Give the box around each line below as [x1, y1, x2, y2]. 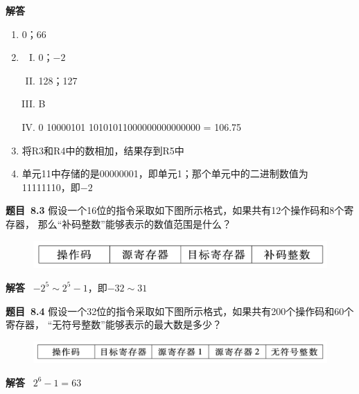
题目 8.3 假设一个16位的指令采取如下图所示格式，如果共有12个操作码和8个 [6, 203, 344, 217]
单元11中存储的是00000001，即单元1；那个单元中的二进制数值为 [21, 166, 308, 181]
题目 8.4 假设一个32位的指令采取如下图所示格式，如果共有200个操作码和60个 [6, 303, 354, 318]
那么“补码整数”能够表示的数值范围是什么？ [37, 216, 231, 231]
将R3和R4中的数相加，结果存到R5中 [21, 143, 184, 157]
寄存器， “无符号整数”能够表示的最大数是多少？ [6, 317, 222, 332]
